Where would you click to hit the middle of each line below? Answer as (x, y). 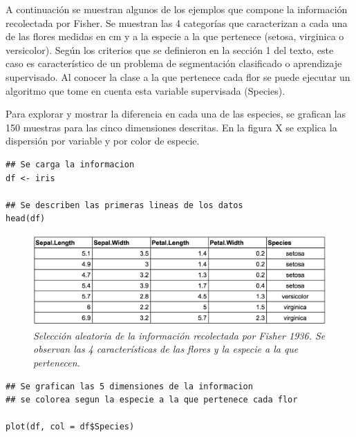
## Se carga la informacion (70, 164)
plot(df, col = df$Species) (70, 427)
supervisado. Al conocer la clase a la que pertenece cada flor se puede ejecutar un (178, 76)
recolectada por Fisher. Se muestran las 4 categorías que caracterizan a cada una (177, 22)
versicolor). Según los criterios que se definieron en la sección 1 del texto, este (170, 49)
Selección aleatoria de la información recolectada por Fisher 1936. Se (179, 335)
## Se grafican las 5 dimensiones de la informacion (129, 386)
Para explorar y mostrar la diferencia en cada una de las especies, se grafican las (176, 114)
